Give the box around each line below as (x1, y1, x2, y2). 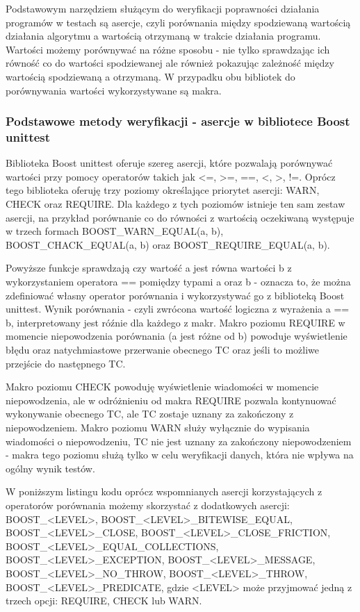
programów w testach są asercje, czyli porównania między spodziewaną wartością (6, 15, 351, 29)
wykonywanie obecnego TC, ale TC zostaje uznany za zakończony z (6, 406, 294, 421)
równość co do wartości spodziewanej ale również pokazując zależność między (6, 56, 334, 70)
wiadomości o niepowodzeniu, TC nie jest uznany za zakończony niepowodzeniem (6, 433, 352, 448)
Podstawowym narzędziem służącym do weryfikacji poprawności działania (6, 1, 320, 15)
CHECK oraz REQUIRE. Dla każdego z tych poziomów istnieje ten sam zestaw (6, 197, 345, 211)
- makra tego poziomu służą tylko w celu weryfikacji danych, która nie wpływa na (6, 447, 354, 462)
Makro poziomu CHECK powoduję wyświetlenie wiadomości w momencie (6, 379, 319, 394)
